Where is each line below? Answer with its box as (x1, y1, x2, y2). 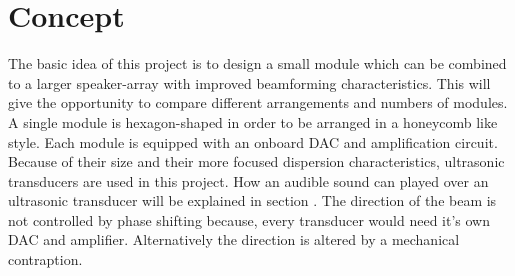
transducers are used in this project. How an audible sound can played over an (8, 170, 489, 191)
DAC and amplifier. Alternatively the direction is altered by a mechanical (8, 229, 460, 250)
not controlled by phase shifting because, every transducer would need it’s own (8, 209, 490, 230)
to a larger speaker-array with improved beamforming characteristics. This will (8, 72, 491, 93)
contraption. (8, 249, 83, 270)
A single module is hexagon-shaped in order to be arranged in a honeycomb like (8, 111, 498, 132)
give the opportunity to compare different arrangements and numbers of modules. (8, 92, 508, 113)
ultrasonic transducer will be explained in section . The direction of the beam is (8, 190, 497, 211)
